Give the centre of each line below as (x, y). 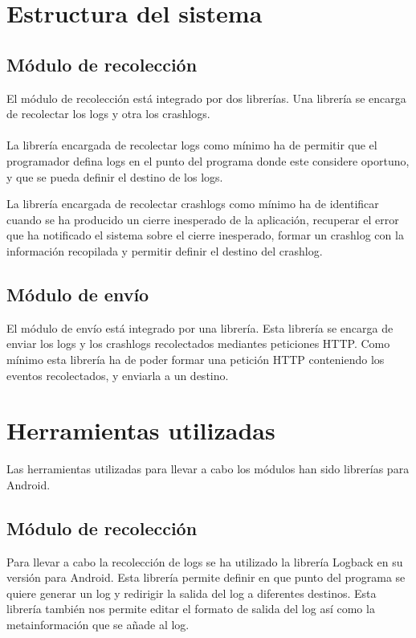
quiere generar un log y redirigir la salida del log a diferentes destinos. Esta (192, 593)
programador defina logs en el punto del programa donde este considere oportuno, (208, 160)
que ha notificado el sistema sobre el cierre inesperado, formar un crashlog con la (205, 235)
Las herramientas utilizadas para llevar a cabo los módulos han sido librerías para (208, 469)
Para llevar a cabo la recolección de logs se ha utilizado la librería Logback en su (205, 561)
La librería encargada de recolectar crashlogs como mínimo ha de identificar (193, 204)
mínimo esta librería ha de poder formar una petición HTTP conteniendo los (196, 359)
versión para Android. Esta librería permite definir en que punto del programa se (206, 577)
